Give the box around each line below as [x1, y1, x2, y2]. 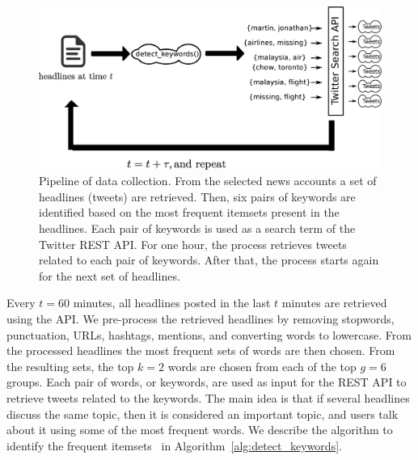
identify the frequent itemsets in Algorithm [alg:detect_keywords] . [6, 437, 342, 454]
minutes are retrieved [281, 294, 387, 311]
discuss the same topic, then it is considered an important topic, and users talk [6, 405, 399, 422]
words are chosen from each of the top [167, 357, 357, 374]
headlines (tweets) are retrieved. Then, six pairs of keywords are [39, 188, 356, 205]
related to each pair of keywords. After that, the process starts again [39, 251, 379, 268]
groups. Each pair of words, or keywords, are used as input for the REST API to [6, 373, 407, 390]
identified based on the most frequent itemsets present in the [39, 204, 340, 221]
